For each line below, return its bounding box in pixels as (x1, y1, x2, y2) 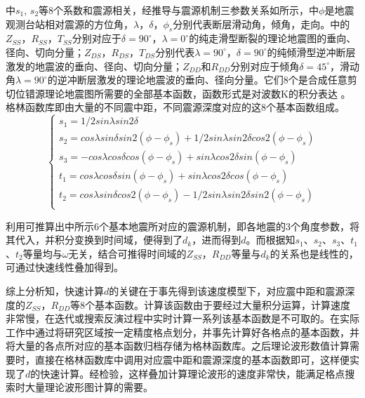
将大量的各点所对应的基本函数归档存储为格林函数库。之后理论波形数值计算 (6, 338, 350, 353)
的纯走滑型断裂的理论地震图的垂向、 (189, 31, 357, 46)
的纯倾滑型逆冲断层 (267, 44, 356, 59)
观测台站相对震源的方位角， (6, 16, 133, 31)
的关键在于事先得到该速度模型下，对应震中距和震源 (109, 284, 345, 298)
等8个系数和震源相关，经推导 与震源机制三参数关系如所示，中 (39, 3, 319, 17)
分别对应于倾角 (230, 58, 300, 73)
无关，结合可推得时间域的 (68, 246, 187, 260)
